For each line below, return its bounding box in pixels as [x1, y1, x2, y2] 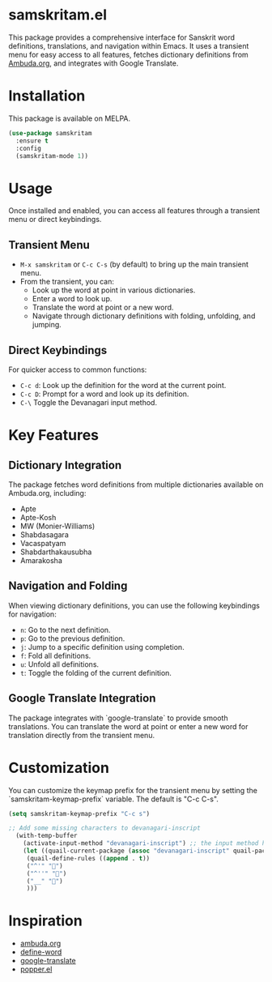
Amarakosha [19, 555, 63, 565]
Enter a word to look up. [32, 294, 113, 304]
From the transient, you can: [19, 277, 115, 287]
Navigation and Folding [8, 579, 128, 593]
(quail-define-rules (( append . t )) [26, 854, 151, 862]
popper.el [19, 964, 53, 974]
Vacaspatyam [19, 538, 66, 548]
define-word [19, 947, 62, 957]
